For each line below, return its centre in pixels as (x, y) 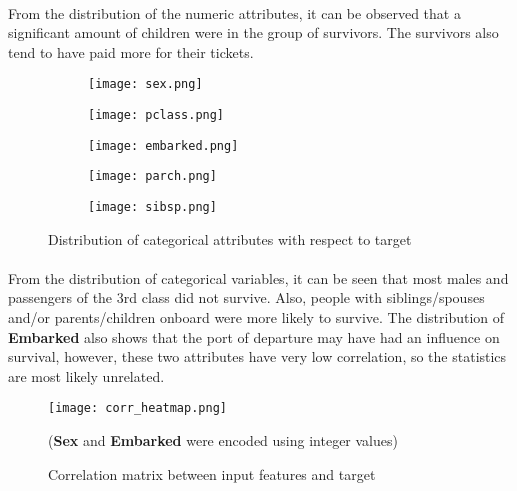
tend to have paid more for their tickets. (131, 51)
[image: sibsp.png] (152, 207)
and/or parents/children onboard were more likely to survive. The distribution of (256, 317)
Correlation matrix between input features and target (212, 473)
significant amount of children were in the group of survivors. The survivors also (253, 32)
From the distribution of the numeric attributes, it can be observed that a (234, 12)
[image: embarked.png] (163, 145)
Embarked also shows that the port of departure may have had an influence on (254, 336)
